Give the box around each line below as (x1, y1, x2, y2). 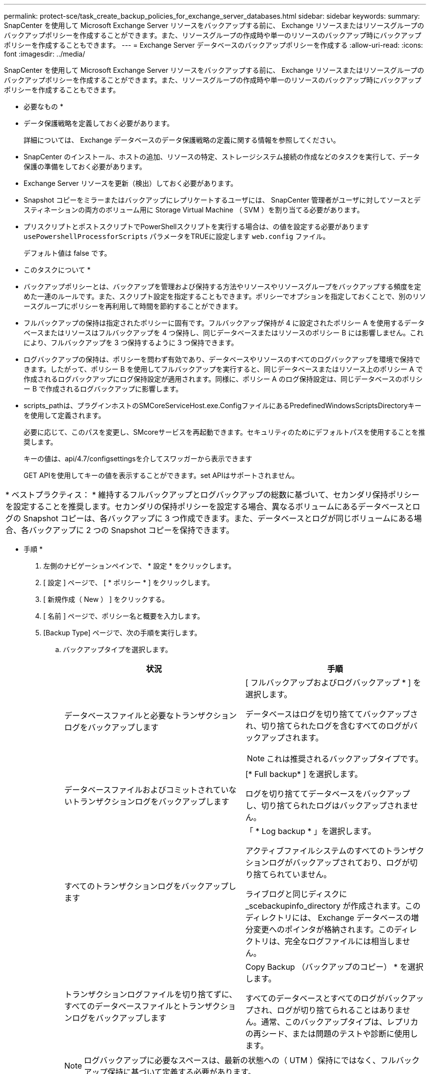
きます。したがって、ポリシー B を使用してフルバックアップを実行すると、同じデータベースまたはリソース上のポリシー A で (24, 365, 423, 373)
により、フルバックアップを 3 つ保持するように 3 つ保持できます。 (24, 338, 238, 347)
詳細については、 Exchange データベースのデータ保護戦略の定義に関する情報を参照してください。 (24, 136, 340, 144)
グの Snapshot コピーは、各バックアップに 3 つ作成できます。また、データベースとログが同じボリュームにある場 (5, 513, 422, 523)
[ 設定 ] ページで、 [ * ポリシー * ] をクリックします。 (43, 578, 214, 587)
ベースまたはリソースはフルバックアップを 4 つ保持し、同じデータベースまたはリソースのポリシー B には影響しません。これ (24, 328, 424, 337)
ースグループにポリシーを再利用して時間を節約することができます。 (24, 302, 242, 310)
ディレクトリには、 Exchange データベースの (245, 913, 411, 923)
